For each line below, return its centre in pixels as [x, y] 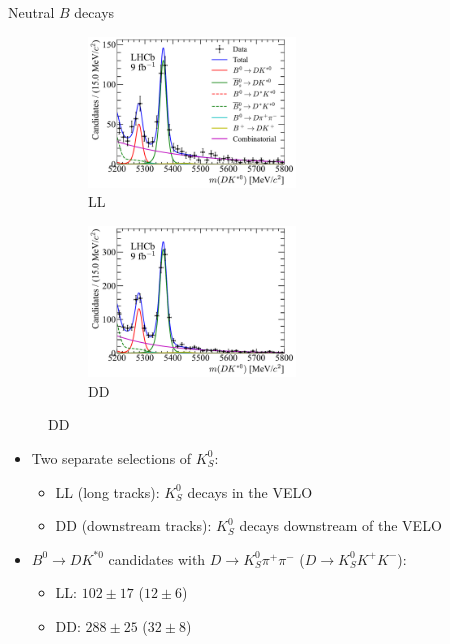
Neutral [31, 12]
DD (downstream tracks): [133, 525]
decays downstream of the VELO [340, 525]
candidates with [157, 558]
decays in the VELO [250, 491]
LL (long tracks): [107, 491]
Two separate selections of [111, 457]
